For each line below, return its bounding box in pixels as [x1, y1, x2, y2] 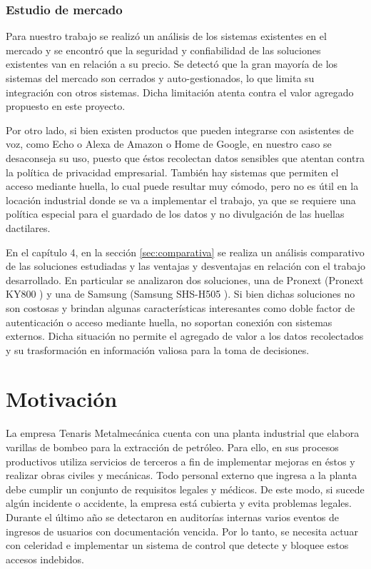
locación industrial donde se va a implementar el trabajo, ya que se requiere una [6, 192, 356, 207]
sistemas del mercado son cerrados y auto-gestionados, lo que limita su [6, 71, 315, 85]
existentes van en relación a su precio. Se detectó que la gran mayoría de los [6, 56, 338, 71]
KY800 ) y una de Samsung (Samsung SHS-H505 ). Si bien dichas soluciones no [6, 286, 355, 301]
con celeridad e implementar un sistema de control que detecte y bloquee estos [6, 538, 349, 553]
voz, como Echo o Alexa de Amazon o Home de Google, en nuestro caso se [6, 136, 332, 151]
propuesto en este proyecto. [6, 99, 126, 114]
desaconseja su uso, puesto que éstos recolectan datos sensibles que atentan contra [6, 150, 365, 165]
